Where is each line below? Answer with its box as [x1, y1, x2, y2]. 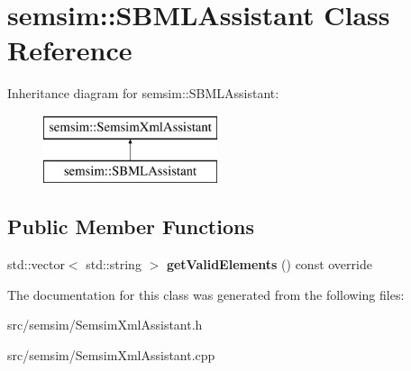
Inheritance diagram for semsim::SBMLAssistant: [7, 84, 279, 103]
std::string [86, 255, 142, 274]
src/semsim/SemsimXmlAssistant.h [7, 315, 203, 334]
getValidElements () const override [166, 255, 372, 274]
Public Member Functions [7, 213, 254, 240]
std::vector [7, 255, 65, 274]
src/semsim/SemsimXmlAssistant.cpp [7, 346, 215, 365]
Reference [7, 32, 132, 68]
